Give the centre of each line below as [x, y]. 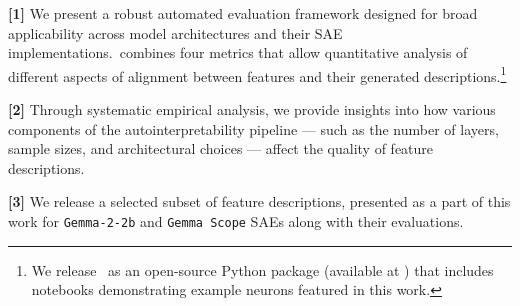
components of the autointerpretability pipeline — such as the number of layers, [253, 128]
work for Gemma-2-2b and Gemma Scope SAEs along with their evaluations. [236, 221]
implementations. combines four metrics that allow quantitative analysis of [238, 52]
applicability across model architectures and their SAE [175, 32]
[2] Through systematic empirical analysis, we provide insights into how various [252, 109]
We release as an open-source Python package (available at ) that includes [262, 269]
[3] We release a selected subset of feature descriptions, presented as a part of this [259, 201]
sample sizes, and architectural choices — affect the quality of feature [221, 148]
